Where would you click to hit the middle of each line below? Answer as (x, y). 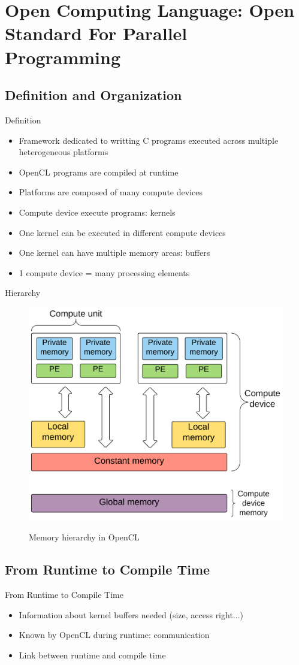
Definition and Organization (93, 95)
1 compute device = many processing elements (104, 272)
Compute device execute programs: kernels (97, 212)
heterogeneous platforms (64, 152)
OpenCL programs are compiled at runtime (99, 172)
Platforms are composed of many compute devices (111, 192)
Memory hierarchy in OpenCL (84, 537)
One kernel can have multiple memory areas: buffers (114, 253)
